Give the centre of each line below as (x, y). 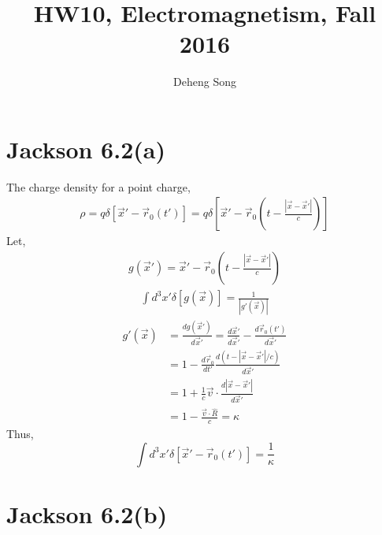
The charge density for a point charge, (98, 186)
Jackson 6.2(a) (86, 149)
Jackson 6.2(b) (87, 513)
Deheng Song (205, 82)
